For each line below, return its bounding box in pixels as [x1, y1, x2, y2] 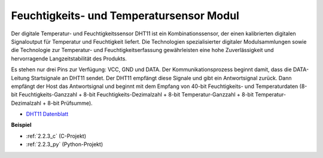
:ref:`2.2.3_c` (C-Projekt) [26, 132, 87, 139]
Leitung [11, 74, 30, 81]
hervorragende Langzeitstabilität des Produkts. [11, 54, 127, 62]
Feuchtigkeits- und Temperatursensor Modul [11, 9, 239, 22]
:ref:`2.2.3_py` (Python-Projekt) [26, 141, 103, 148]
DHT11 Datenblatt [26, 111, 69, 118]
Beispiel [11, 121, 32, 129]
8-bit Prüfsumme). [47, 99, 93, 107]
